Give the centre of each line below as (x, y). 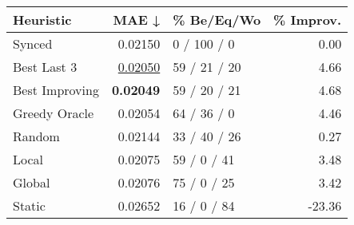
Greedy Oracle (54, 113)
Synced (33, 43)
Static (29, 205)
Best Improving (56, 90)
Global (32, 182)
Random (36, 136)
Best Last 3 (45, 67)
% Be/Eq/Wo (217, 20)
